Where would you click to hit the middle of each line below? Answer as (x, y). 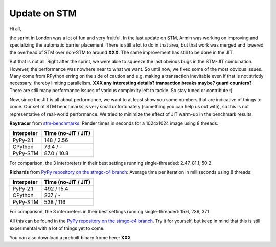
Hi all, (15, 29)
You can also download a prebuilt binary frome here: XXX (70, 237)
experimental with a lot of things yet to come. (57, 228)
